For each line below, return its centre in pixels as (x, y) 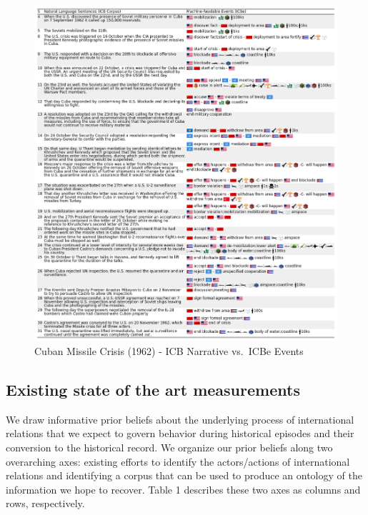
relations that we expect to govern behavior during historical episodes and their (180, 433)
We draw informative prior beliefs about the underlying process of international (180, 419)
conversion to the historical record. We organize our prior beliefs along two (169, 447)
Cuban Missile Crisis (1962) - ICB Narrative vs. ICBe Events (169, 350)
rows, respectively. (45, 503)
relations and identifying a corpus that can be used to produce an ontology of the (184, 475)
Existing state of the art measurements (153, 389)
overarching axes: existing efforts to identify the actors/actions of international (178, 461)
